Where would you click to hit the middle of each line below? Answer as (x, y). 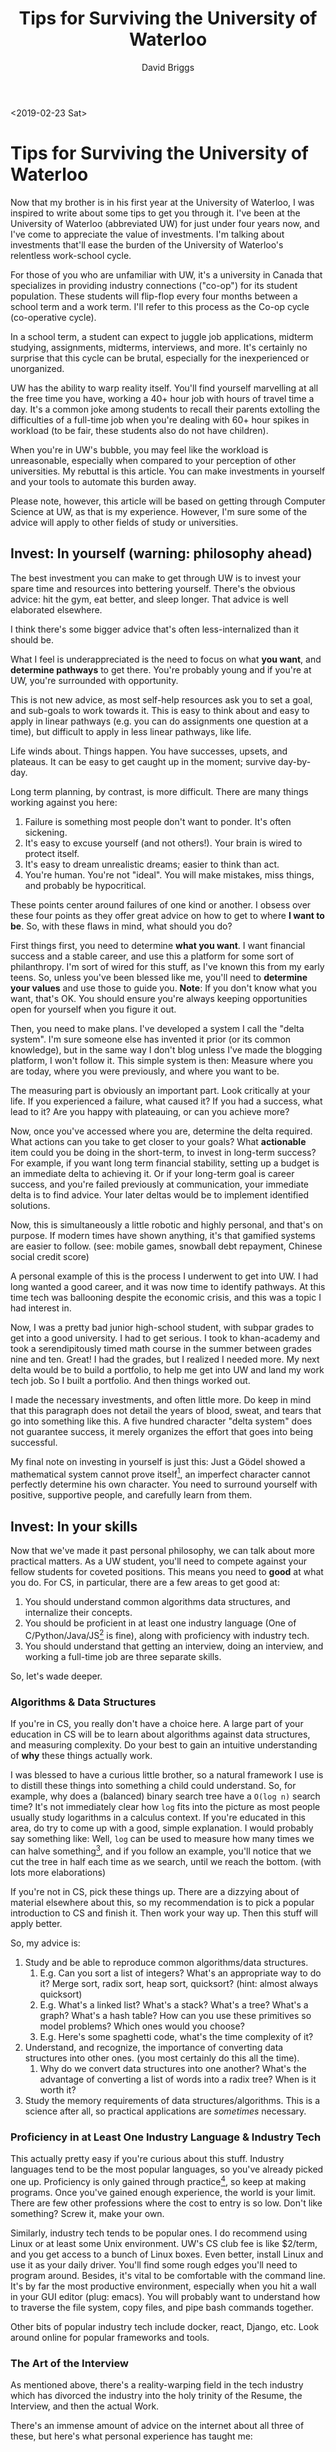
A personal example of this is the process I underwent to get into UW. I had (164, 1276)
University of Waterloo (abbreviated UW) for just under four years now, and (165, 223)
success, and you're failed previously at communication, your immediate (160, 1184)
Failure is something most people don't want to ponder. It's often (158, 821)
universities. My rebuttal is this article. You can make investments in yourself (168, 471)
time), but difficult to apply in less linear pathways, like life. (131, 731)
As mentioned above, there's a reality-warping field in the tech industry (157, 2385)
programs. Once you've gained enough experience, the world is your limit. (163, 2192)
